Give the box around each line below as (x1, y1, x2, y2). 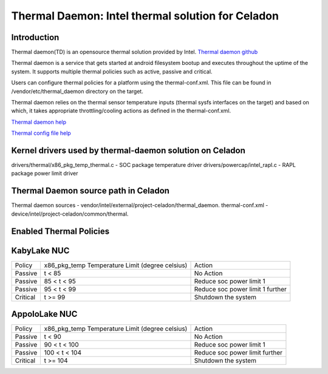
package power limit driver (11, 170, 78, 177)
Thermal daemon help (11, 118, 67, 126)
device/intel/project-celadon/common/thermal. (11, 210, 129, 217)
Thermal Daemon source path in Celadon (11, 186, 170, 196)
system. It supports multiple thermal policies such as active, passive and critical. (11, 67, 213, 75)
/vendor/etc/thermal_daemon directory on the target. (11, 87, 144, 95)
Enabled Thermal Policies (11, 226, 110, 236)
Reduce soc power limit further (194, 348, 282, 357)
